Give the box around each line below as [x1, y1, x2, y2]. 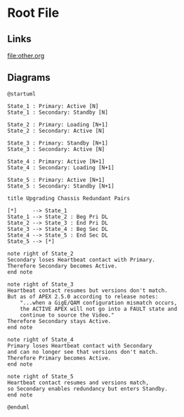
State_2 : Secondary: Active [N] [7, 127, 105, 134]
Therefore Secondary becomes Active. [7, 262, 118, 270]
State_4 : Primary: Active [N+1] [7, 158, 105, 165]
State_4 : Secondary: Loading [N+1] [7, 164, 114, 171]
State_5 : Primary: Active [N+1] [7, 176, 105, 183]
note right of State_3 [7, 281, 74, 288]
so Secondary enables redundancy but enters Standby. [7, 385, 169, 392]
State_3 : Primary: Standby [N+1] [7, 139, 109, 147]
